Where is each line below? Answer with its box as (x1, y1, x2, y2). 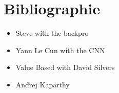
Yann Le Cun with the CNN (15, 44, 105, 55)
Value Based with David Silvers (15, 62, 115, 73)
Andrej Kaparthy (15, 79, 70, 89)
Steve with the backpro (15, 28, 89, 38)
